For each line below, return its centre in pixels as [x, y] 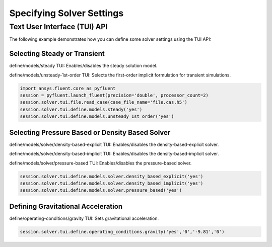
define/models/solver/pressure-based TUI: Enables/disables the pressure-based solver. [100, 163]
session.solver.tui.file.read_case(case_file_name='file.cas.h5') [104, 102]
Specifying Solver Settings [66, 13]
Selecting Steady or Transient [57, 54]
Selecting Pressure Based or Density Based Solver [90, 133]
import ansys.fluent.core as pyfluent [68, 88]
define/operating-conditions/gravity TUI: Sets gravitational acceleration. [84, 218]
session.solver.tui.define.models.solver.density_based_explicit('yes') [112, 176]
